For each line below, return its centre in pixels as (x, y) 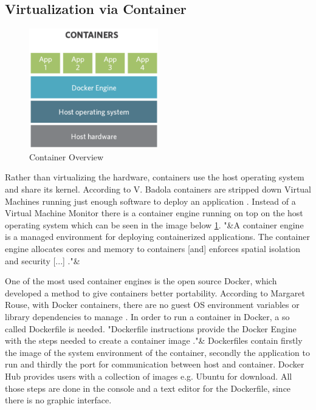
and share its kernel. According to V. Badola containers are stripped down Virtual (158, 189)
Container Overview (67, 156)
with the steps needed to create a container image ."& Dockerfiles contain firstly (154, 340)
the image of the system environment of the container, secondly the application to (157, 352)
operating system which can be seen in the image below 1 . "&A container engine (154, 224)
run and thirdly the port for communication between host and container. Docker (155, 364)
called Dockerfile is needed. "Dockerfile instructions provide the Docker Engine (151, 328)
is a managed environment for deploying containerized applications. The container (157, 237)
